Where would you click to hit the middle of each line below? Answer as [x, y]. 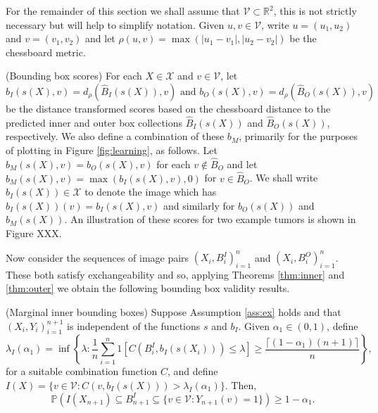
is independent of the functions [134, 325]
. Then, [241, 385]
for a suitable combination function [82, 371]
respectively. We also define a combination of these [115, 136]
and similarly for [199, 205]
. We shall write [284, 178]
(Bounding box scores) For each [74, 76]
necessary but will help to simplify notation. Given [115, 24]
